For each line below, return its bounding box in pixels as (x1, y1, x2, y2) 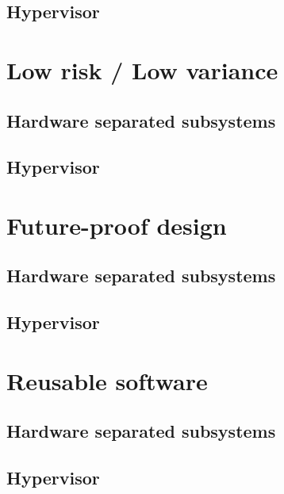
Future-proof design (6, 209, 227, 241)
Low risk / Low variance (6, 53, 278, 86)
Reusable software (6, 364, 208, 396)
